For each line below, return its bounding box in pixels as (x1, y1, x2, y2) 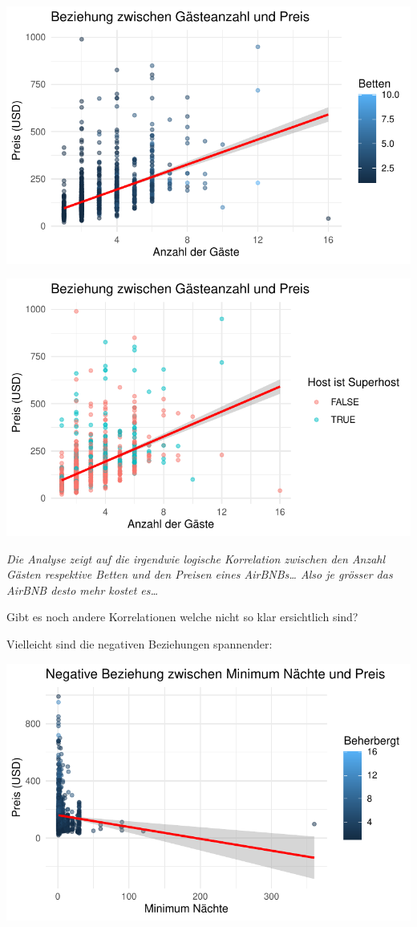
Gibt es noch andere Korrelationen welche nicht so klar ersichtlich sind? (6, 608, 358, 625)
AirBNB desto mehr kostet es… (6, 581, 159, 598)
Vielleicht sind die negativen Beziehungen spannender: (6, 636, 273, 652)
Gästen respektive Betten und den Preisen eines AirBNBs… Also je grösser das (6, 566, 393, 583)
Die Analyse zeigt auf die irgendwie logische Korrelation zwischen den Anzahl (6, 550, 386, 567)
